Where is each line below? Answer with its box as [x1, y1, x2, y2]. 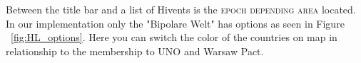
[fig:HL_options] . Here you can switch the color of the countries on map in [11, 30, 337, 45]
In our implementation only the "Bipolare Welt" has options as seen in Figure [6, 16, 345, 30]
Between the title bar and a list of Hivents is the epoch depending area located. [6, 2, 356, 16]
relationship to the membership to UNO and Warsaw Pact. [6, 43, 264, 58]
